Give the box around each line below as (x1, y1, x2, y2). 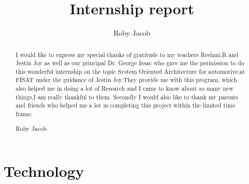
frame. (15, 110, 33, 118)
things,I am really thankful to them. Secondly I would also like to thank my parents (15, 92, 238, 101)
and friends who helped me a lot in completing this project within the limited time (15, 101, 235, 110)
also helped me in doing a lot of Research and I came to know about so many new (15, 84, 234, 93)
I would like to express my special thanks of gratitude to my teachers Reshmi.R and (15, 50, 238, 59)
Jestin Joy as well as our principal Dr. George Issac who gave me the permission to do (15, 59, 244, 67)
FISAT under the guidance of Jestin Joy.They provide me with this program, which (15, 75, 237, 84)
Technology (4, 161, 84, 181)
